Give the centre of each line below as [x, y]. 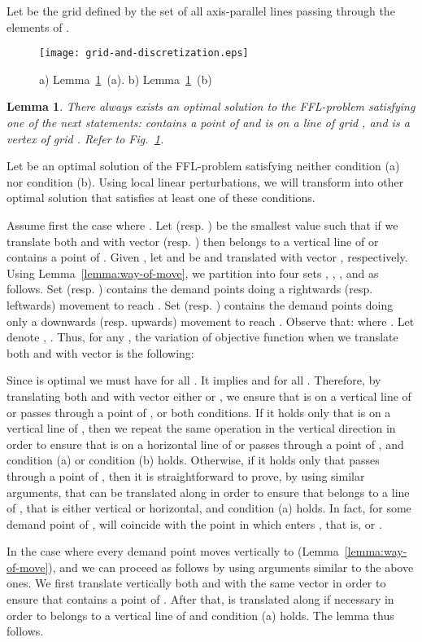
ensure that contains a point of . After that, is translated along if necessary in [200, 599]
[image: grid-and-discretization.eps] [144, 53]
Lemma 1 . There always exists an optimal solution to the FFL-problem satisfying [211, 106]
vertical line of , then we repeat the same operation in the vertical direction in [201, 428]
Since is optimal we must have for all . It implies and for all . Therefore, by [194, 380]
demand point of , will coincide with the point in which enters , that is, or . [194, 523]
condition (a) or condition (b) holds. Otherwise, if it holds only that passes [193, 460]
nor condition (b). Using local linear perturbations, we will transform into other [205, 181]
